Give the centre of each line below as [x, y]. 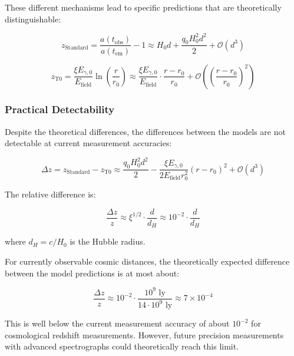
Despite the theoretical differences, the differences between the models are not [145, 131]
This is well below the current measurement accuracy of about [117, 323]
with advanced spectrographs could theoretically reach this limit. [122, 346]
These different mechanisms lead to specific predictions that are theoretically [143, 7]
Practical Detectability [60, 109]
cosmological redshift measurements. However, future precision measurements [144, 334]
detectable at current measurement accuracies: [88, 143]
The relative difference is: [50, 194]
